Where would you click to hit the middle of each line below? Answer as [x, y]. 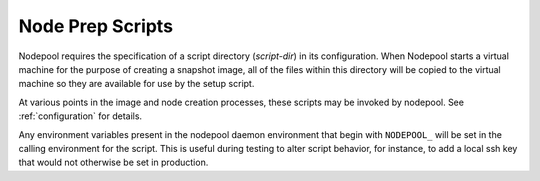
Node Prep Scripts [96, 26]
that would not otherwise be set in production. [113, 162]
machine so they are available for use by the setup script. [136, 84]
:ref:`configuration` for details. [80, 116]
